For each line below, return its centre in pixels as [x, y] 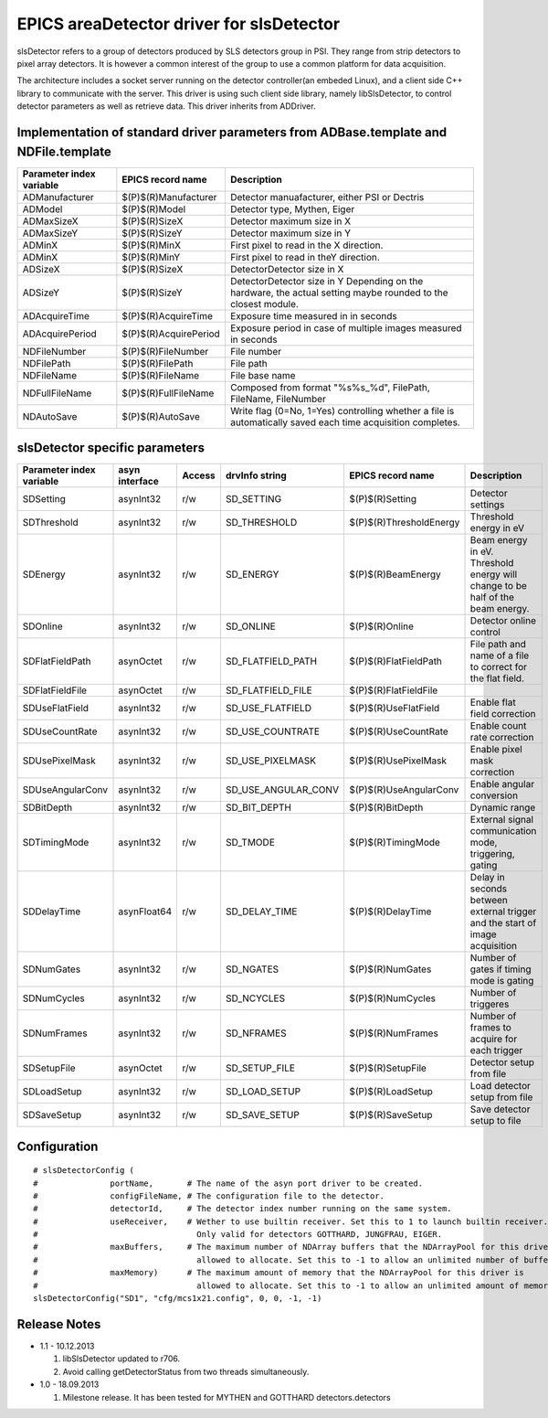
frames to [490, 1028]
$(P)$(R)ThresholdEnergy [404, 523]
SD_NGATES [252, 969]
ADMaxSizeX [51, 221]
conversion [494, 795]
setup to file [495, 1121]
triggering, [492, 854]
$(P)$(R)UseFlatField [394, 709]
